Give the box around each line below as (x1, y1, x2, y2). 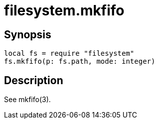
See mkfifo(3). (4, 95, 51, 104)
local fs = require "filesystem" (4, 49, 135, 58)
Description (4, 74, 63, 87)
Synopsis (4, 28, 51, 41)
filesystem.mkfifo (4, 2, 125, 19)
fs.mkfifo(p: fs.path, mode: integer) (4, 57, 156, 66)
